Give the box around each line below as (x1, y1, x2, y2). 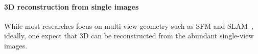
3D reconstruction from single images (4, 1, 139, 12)
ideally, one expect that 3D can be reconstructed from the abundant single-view (4, 30, 254, 41)
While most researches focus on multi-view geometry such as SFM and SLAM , (4, 20, 253, 31)
